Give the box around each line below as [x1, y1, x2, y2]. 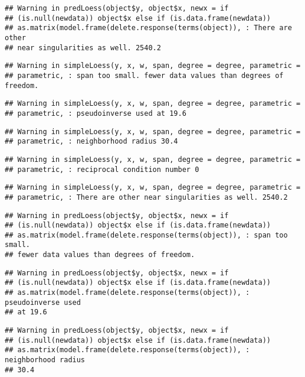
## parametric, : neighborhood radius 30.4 [5, 137, 178, 146]
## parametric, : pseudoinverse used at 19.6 [5, 109, 186, 118]
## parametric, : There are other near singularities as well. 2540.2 [5, 193, 288, 201]
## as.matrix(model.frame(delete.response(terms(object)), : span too [5, 230, 288, 239]
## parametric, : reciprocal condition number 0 [5, 165, 199, 174]
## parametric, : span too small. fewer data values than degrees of [5, 71, 284, 80]
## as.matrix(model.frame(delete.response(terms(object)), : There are [5, 24, 292, 32]
